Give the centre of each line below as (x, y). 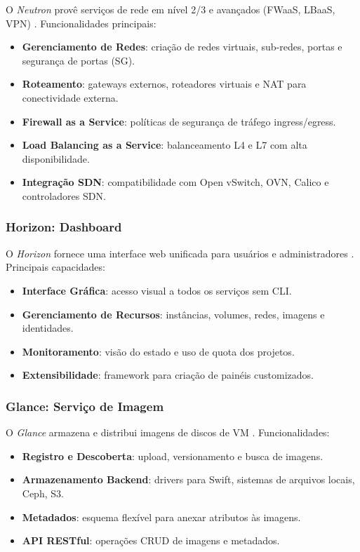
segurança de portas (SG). (78, 60)
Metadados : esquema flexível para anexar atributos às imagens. (161, 517)
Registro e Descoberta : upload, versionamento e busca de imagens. (173, 456)
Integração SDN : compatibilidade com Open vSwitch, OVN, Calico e (175, 182)
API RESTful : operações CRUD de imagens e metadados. (151, 540)
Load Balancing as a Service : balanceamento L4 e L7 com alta (165, 145)
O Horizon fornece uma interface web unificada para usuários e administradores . (180, 253)
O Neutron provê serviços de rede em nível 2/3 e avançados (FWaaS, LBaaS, (171, 9)
